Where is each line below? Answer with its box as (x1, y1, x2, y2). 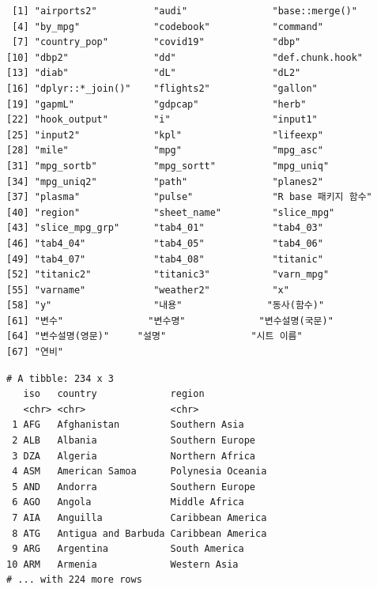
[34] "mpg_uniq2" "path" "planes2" (6, 176, 323, 187)
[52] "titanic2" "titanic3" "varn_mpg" (6, 269, 330, 281)
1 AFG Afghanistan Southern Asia (12, 419, 244, 431)
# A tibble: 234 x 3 (6, 372, 115, 384)
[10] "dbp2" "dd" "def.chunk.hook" (6, 51, 364, 63)
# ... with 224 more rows (6, 574, 142, 586)
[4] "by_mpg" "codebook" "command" (12, 21, 323, 32)
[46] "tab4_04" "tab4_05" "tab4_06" (6, 237, 323, 249)
